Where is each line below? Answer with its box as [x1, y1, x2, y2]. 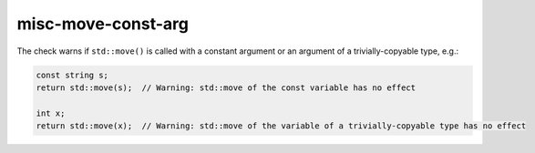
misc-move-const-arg [16, 14, 189, 34]
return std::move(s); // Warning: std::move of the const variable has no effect [36, 82, 417, 93]
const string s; [36, 69, 109, 80]
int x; [36, 107, 66, 118]
